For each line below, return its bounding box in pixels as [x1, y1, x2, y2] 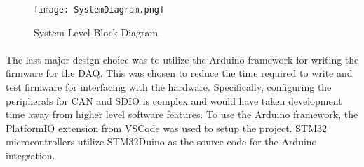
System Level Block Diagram [34, 24, 159, 39]
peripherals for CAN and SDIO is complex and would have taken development [6, 93, 342, 108]
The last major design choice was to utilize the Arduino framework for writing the [6, 52, 359, 66]
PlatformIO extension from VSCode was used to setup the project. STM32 [6, 120, 327, 135]
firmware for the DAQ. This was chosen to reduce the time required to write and [6, 66, 353, 80]
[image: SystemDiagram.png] [34, 5, 165, 15]
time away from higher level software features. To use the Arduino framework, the [6, 107, 358, 122]
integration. [6, 148, 55, 162]
